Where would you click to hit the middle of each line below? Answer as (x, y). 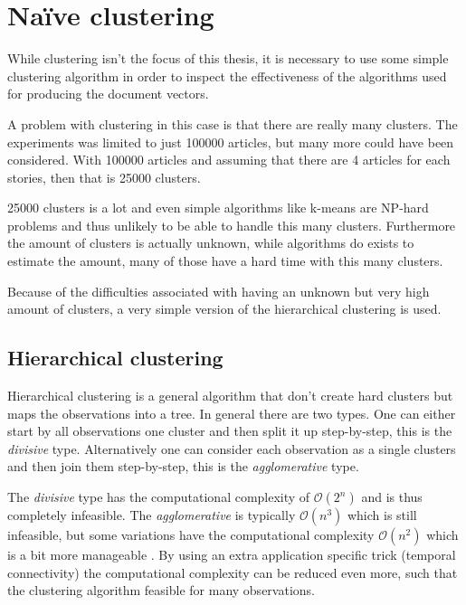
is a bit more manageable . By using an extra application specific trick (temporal (232, 555)
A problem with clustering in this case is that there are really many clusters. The (233, 123)
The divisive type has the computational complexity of (159, 497)
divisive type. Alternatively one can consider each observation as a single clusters (232, 448)
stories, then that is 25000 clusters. (104, 177)
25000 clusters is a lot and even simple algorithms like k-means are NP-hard (218, 208)
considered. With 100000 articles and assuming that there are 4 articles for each (229, 160)
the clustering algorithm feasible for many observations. (161, 590)
